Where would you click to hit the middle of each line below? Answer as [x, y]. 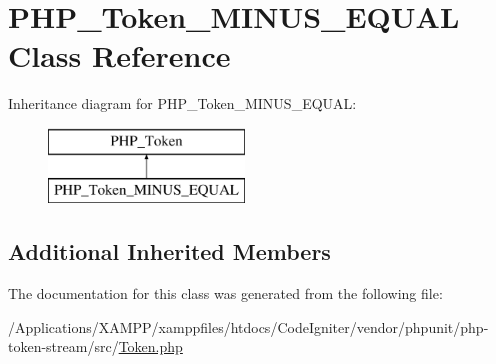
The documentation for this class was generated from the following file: [225, 293]
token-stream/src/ [63, 346]
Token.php [150, 346]
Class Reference [119, 55]
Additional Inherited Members [169, 251]
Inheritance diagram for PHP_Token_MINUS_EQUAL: [182, 103]
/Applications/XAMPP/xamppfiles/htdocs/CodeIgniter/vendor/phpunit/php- [248, 326]
